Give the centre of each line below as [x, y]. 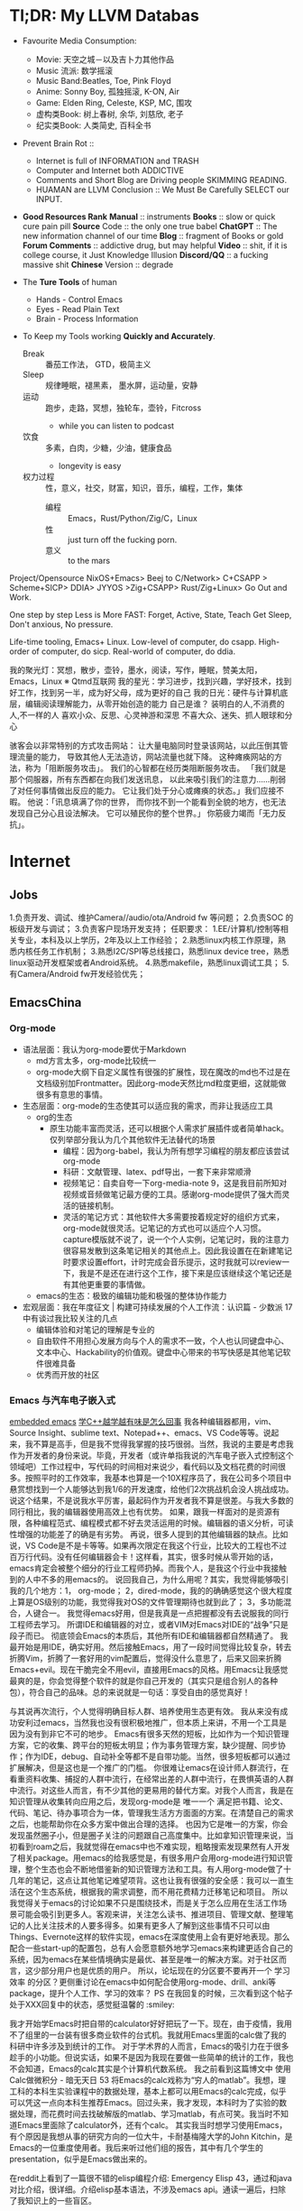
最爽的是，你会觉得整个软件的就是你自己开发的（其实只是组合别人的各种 [143, 1681]
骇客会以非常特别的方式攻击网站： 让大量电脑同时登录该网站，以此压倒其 [145, 745]
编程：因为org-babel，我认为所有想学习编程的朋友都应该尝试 [176, 1150]
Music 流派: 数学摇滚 [74, 70]
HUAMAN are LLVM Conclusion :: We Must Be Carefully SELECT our [163, 189]
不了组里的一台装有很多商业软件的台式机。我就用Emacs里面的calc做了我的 [148, 2034]
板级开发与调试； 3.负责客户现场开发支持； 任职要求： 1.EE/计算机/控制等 [145, 928]
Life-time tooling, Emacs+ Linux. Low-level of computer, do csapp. [133, 641]
